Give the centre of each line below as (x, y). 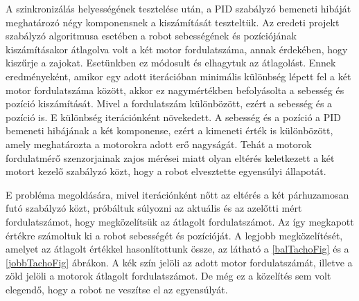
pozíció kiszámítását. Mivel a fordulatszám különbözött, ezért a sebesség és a (169, 103)
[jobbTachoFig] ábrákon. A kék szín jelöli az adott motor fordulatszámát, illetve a (179, 262)
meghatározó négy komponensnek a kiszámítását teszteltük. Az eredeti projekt (173, 22)
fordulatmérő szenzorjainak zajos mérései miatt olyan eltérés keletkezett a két (170, 157)
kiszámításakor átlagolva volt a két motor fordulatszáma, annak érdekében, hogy (177, 49)
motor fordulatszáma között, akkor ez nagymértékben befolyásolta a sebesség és (175, 90)
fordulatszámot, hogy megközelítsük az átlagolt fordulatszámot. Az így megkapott (180, 221)
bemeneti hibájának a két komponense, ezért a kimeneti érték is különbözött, (169, 130)
